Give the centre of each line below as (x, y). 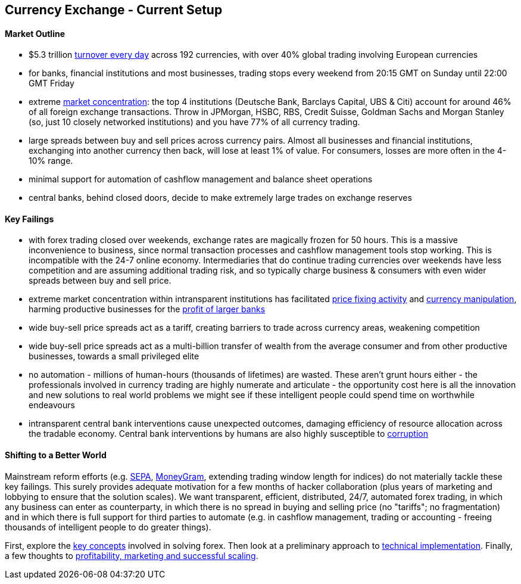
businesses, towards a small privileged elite (114, 356)
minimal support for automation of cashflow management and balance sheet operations (201, 179)
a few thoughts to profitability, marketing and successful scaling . (132, 555)
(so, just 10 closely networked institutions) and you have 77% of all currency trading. (194, 122)
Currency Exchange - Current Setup (114, 10)
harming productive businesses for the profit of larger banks (147, 309)
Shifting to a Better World (56, 455)
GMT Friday (52, 83)
